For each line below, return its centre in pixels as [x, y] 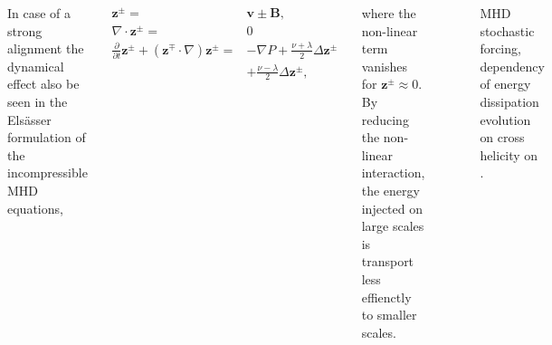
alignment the [46, 48]
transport [388, 261]
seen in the [38, 101]
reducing [385, 119]
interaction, [393, 172]
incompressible [48, 172]
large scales [393, 226]
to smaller [389, 315]
